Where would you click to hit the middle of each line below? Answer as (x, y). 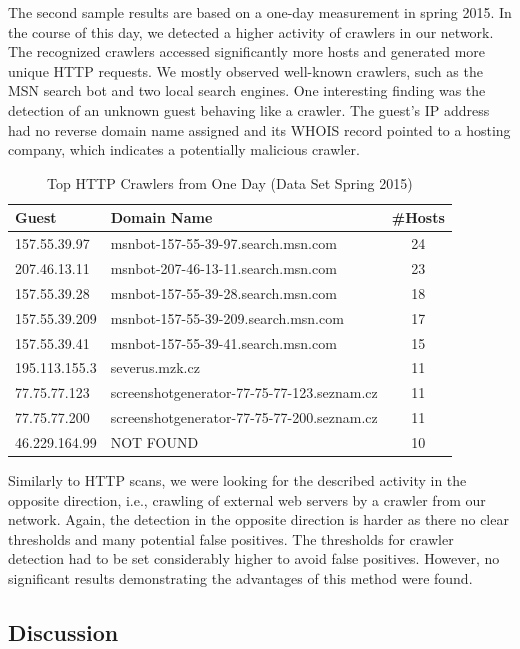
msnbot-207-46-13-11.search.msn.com (223, 268)
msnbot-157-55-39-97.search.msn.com (223, 243)
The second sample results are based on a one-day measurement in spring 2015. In (260, 12)
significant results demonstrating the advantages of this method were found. (240, 578)
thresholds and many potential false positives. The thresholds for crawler (231, 538)
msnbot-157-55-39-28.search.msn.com (223, 292)
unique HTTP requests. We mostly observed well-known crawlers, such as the (245, 70)
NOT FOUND (154, 441)
